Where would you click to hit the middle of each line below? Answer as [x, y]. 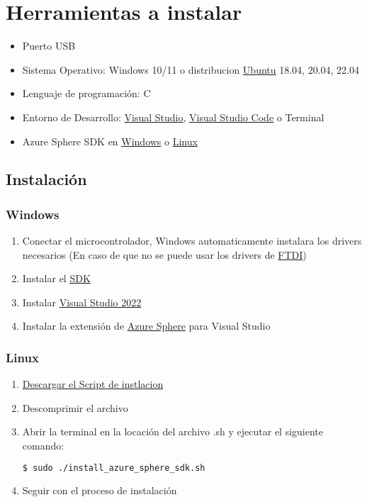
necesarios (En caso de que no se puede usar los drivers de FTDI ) [164, 254]
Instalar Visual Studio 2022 [82, 302]
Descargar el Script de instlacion [93, 384]
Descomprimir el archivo [75, 407]
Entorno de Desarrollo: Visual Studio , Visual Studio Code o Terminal [173, 117]
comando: [43, 446]
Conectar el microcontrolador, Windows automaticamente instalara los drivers [192, 241]
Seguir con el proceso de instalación [100, 490]
